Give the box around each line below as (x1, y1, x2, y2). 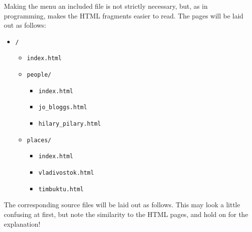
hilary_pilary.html (38, 120, 101, 128)
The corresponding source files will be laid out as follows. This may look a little (4, 199, 240, 210)
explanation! (4, 218, 41, 229)
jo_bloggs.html (38, 104, 87, 111)
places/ (27, 136, 51, 144)
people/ (27, 71, 51, 79)
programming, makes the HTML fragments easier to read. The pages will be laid (4, 10, 244, 20)
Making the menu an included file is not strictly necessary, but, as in (4, 1, 208, 11)
